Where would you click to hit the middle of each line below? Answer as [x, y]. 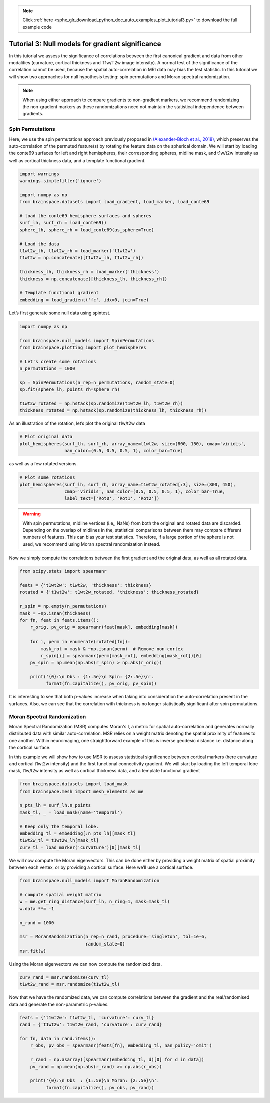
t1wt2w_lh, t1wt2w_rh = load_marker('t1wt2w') [78, 251]
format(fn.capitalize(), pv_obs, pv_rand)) [100, 1088]
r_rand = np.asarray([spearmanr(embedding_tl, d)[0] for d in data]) [117, 1060]
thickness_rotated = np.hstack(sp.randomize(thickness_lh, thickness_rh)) [113, 411]
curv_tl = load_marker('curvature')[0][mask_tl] [80, 847]
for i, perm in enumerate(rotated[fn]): [80, 642]
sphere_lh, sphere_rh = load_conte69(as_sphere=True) [87, 230]
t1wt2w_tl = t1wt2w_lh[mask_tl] [59, 840]
